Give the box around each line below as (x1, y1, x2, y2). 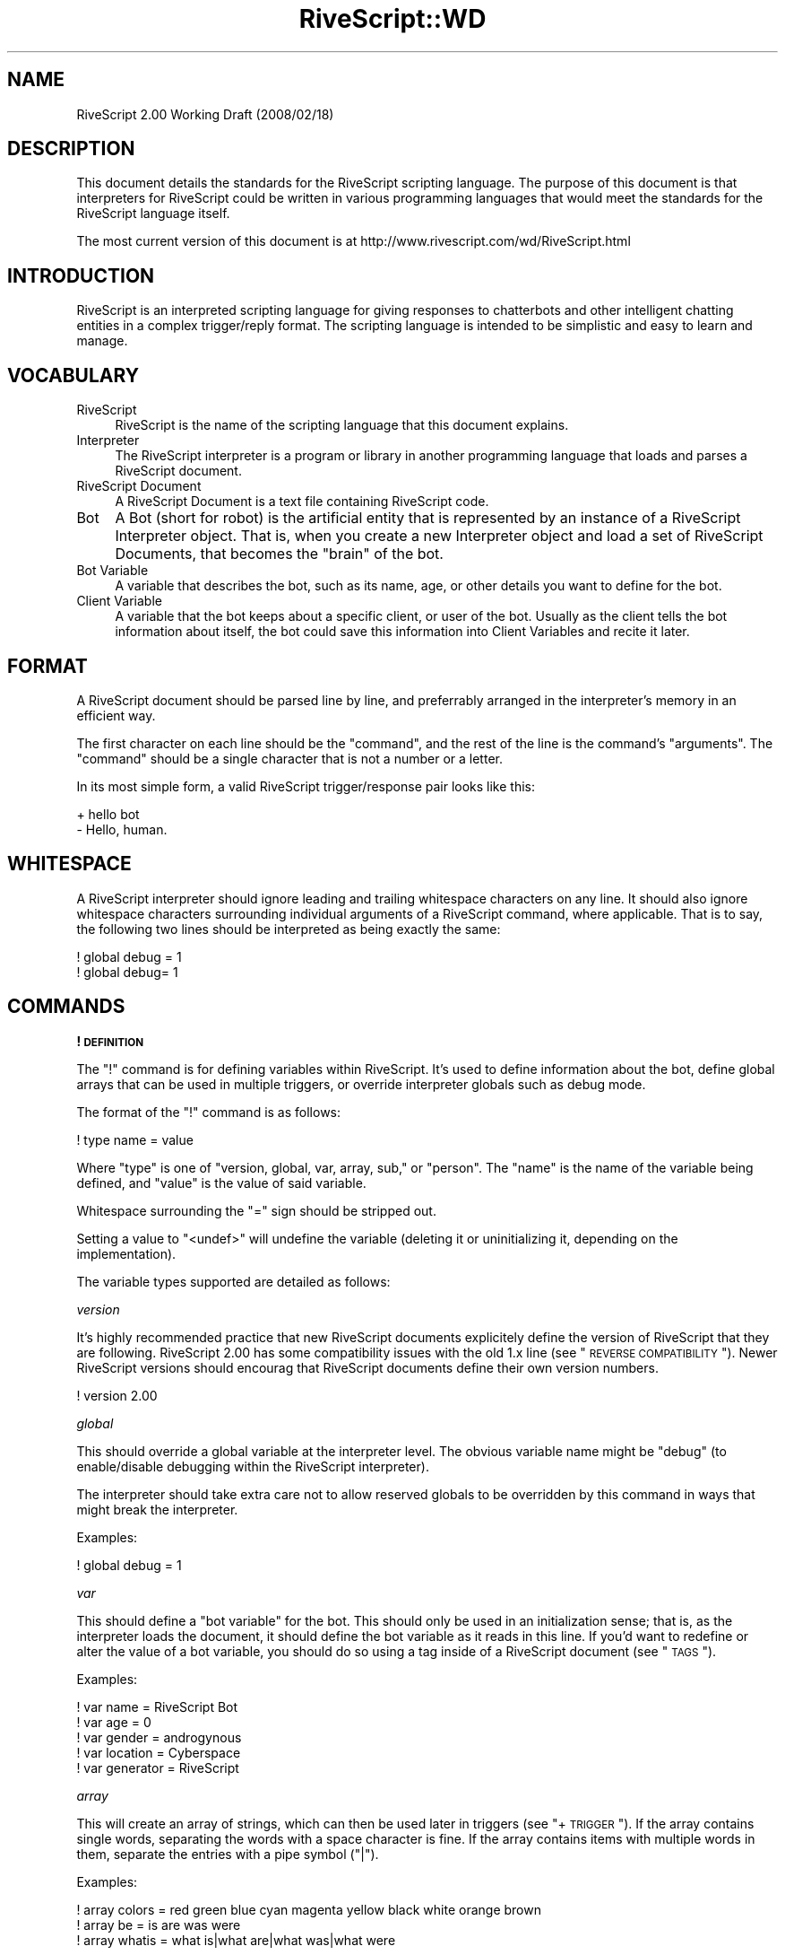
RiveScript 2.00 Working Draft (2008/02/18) (76, 106, 334, 122)
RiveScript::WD (298, 4, 487, 34)
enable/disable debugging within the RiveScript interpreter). (76, 1458, 429, 1474)
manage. (76, 333, 128, 349)
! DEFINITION (76, 1033, 144, 1049)
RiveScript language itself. (76, 205, 230, 222)
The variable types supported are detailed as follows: (76, 1273, 391, 1289)
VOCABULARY (7, 363, 139, 387)
